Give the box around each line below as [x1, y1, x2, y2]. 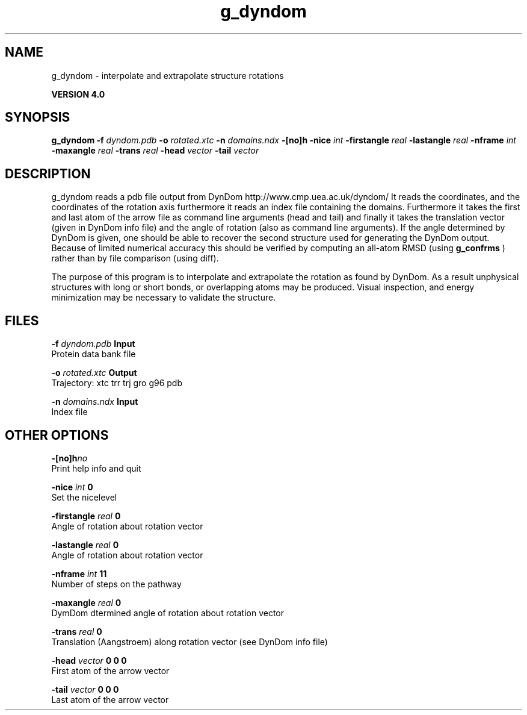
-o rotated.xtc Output [51, 367, 137, 378]
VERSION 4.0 [51, 89, 105, 99]
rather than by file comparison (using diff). [51, 253, 219, 264]
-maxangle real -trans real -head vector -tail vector [51, 145, 259, 156]
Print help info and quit [51, 463, 141, 473]
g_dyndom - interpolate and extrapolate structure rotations [51, 70, 284, 81]
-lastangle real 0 [51, 539, 119, 550]
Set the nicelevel [51, 492, 117, 502]
